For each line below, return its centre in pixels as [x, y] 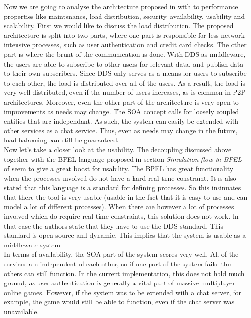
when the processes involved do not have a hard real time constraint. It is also [120, 178]
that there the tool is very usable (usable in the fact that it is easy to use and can [126, 197]
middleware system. [33, 244]
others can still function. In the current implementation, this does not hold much [124, 273]
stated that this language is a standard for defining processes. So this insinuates [123, 187]
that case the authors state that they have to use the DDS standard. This [114, 225]
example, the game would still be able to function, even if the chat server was [119, 302]
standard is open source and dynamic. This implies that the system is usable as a [125, 235]
